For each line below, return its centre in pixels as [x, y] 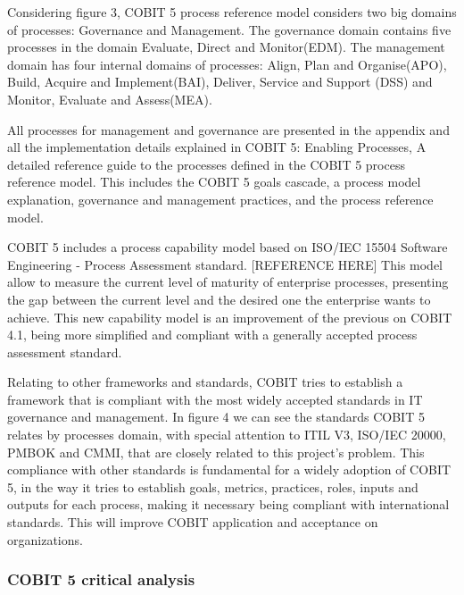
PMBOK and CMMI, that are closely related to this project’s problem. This [216, 452]
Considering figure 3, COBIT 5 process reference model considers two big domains [232, 12]
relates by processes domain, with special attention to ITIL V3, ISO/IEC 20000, [227, 435]
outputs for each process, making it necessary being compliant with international [228, 504]
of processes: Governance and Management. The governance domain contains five [229, 29]
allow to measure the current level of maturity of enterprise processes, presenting [228, 282]
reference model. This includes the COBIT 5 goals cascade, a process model [214, 182]
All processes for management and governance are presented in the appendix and [228, 129]
